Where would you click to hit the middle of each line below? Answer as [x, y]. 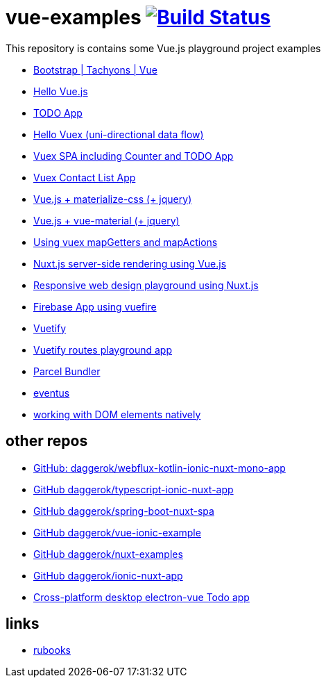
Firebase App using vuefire [95, 306]
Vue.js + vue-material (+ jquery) [106, 220]
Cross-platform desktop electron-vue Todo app [141, 597]
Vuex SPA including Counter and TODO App [134, 156]
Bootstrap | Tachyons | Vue [95, 69]
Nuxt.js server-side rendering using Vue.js [130, 263]
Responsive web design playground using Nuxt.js [146, 285]
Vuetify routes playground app [103, 349]
